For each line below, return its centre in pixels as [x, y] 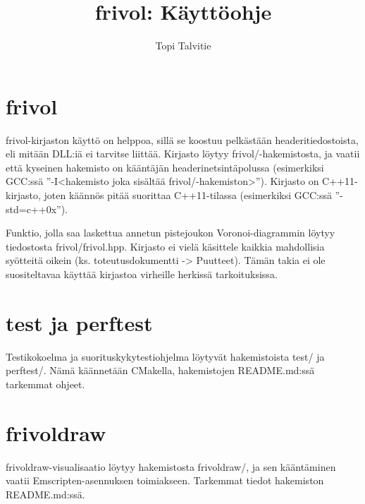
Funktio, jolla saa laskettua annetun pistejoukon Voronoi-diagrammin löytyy [171, 233]
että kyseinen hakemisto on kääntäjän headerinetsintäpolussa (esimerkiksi [165, 167]
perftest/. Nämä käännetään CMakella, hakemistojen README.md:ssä [160, 370]
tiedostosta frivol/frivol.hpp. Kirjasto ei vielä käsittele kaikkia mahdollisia [165, 246]
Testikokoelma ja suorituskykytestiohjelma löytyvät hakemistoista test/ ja [165, 356]
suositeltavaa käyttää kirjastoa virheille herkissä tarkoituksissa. [142, 274]
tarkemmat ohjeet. [45, 384]
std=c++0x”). [37, 209]
